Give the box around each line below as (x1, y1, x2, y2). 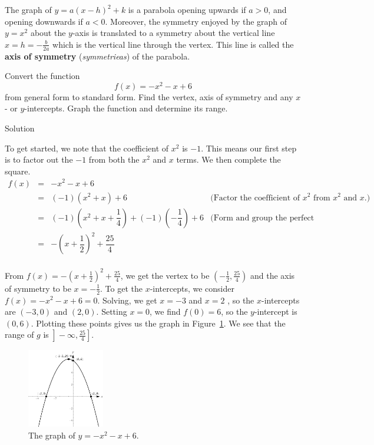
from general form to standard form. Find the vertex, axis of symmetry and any (5, 90, 293, 103)
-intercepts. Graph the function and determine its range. (24, 102, 228, 114)
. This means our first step (201, 141, 297, 154)
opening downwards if (5, 15, 83, 27)
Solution (5, 122, 35, 134)
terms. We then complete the (176, 153, 281, 166)
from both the (88, 153, 140, 166)
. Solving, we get (97, 294, 157, 306)
